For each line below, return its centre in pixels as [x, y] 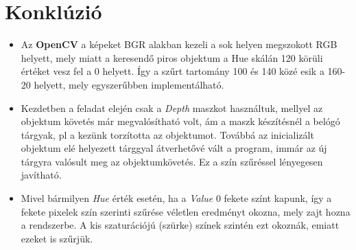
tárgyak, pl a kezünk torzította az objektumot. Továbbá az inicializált [167, 134]
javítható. [41, 175]
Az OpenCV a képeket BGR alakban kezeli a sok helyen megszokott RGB [179, 44]
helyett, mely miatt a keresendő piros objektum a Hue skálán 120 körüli [172, 57]
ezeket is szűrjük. [57, 238]
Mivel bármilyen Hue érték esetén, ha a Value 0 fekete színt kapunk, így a [176, 198]
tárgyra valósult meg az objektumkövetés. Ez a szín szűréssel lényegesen [172, 161]
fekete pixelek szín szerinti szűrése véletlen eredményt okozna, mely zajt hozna [186, 211]
